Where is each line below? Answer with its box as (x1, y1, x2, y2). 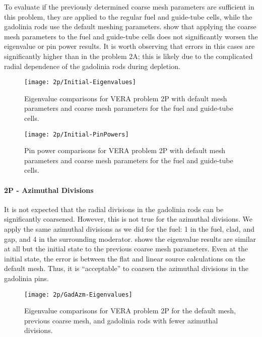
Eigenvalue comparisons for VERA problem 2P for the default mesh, (24, 305, 236, 316)
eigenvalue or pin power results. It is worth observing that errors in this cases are (4, 41, 255, 51)
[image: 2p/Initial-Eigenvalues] (24, 79, 136, 86)
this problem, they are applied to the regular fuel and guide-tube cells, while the (4, 11, 252, 22)
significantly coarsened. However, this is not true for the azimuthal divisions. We (4, 214, 252, 224)
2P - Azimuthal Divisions (4, 184, 94, 195)
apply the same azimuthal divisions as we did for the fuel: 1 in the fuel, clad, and (4, 224, 254, 234)
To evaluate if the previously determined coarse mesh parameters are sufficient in (4, 2, 254, 12)
